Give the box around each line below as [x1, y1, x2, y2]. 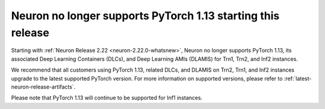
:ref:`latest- [283, 75, 312, 82]
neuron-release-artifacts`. [11, 83, 76, 90]
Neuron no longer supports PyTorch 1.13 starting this [11, 9, 280, 22]
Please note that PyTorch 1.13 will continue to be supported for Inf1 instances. [11, 94, 203, 102]
